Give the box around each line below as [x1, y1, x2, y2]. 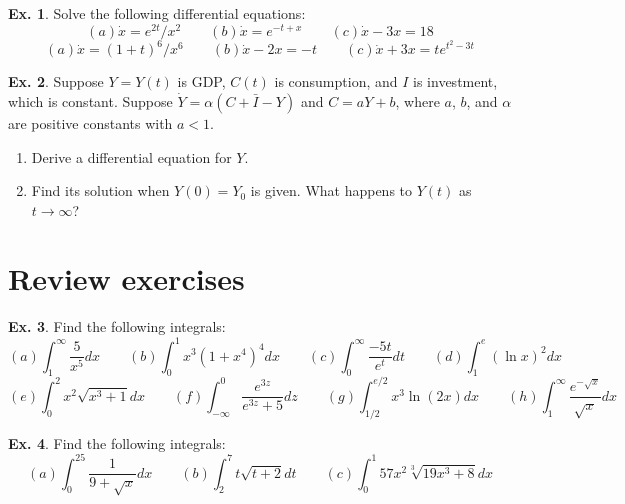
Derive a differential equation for [31, 146, 232, 167]
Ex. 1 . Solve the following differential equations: [8, 3, 306, 23]
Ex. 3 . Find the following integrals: [8, 316, 226, 337]
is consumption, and [274, 71, 398, 92]
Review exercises [8, 258, 245, 299]
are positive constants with [8, 112, 173, 133]
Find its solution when [31, 180, 170, 201]
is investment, [413, 71, 498, 92]
